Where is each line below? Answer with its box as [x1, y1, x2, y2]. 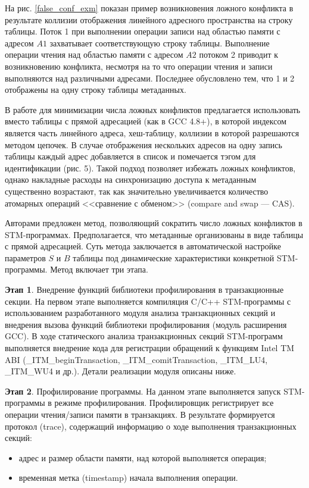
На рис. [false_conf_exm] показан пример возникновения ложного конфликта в [5, 2, 294, 14]
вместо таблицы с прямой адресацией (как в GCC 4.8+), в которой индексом [5, 115, 287, 127]
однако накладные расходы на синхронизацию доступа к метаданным [5, 173, 257, 186]
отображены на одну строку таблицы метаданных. [5, 83, 186, 96]
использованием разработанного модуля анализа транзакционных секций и [5, 306, 276, 319]
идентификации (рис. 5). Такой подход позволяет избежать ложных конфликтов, [5, 161, 296, 174]
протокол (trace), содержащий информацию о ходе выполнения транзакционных [5, 420, 296, 432]
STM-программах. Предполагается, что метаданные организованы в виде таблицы [5, 228, 304, 240]
